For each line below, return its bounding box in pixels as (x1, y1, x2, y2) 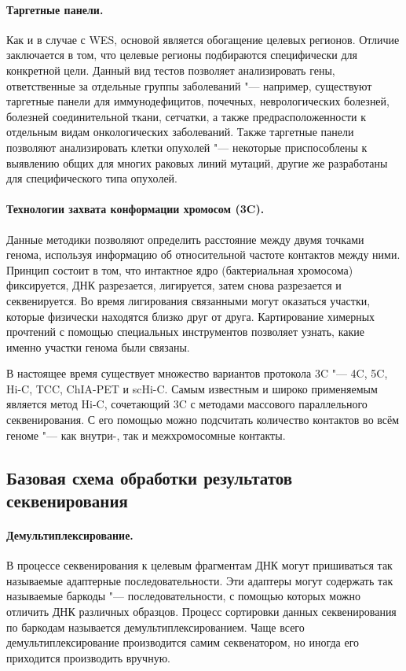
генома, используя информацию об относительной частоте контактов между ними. (6, 246, 401, 263)
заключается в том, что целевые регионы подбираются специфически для (6, 46, 358, 63)
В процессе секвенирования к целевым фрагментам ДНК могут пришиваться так (6, 557, 393, 573)
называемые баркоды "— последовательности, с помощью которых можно (6, 588, 360, 604)
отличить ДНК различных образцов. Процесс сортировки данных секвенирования (6, 603, 397, 619)
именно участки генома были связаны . (6, 338, 190, 355)
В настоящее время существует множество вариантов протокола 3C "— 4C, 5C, (6, 365, 388, 382)
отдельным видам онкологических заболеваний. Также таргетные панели (6, 124, 354, 140)
